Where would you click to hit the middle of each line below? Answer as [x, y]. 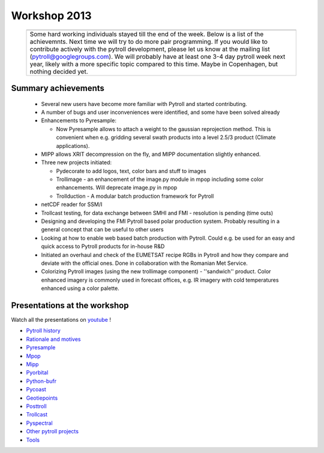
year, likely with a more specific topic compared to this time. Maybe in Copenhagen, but [154, 64]
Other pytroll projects [52, 431]
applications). [73, 146]
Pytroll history [43, 331]
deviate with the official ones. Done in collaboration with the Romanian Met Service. [145, 263]
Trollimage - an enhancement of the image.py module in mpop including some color [160, 179]
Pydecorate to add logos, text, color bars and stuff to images [131, 171]
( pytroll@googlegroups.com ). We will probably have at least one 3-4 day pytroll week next [157, 56]
